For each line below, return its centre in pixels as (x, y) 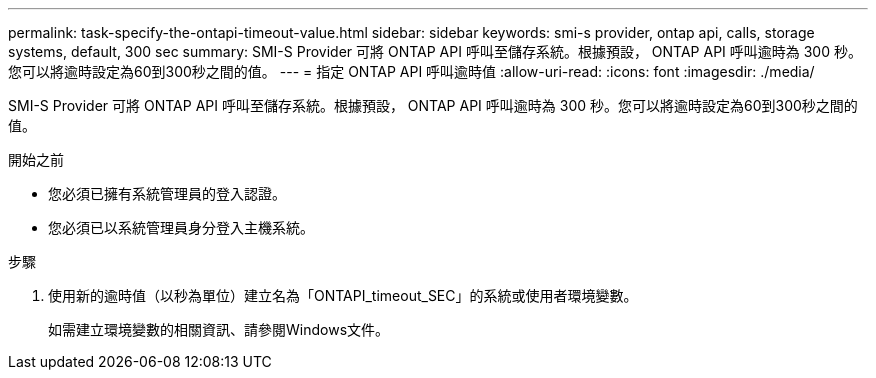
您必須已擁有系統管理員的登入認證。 (167, 193)
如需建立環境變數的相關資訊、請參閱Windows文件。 (219, 329)
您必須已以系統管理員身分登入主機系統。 (181, 227)
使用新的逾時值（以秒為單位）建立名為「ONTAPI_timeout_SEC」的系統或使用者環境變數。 (343, 295)
